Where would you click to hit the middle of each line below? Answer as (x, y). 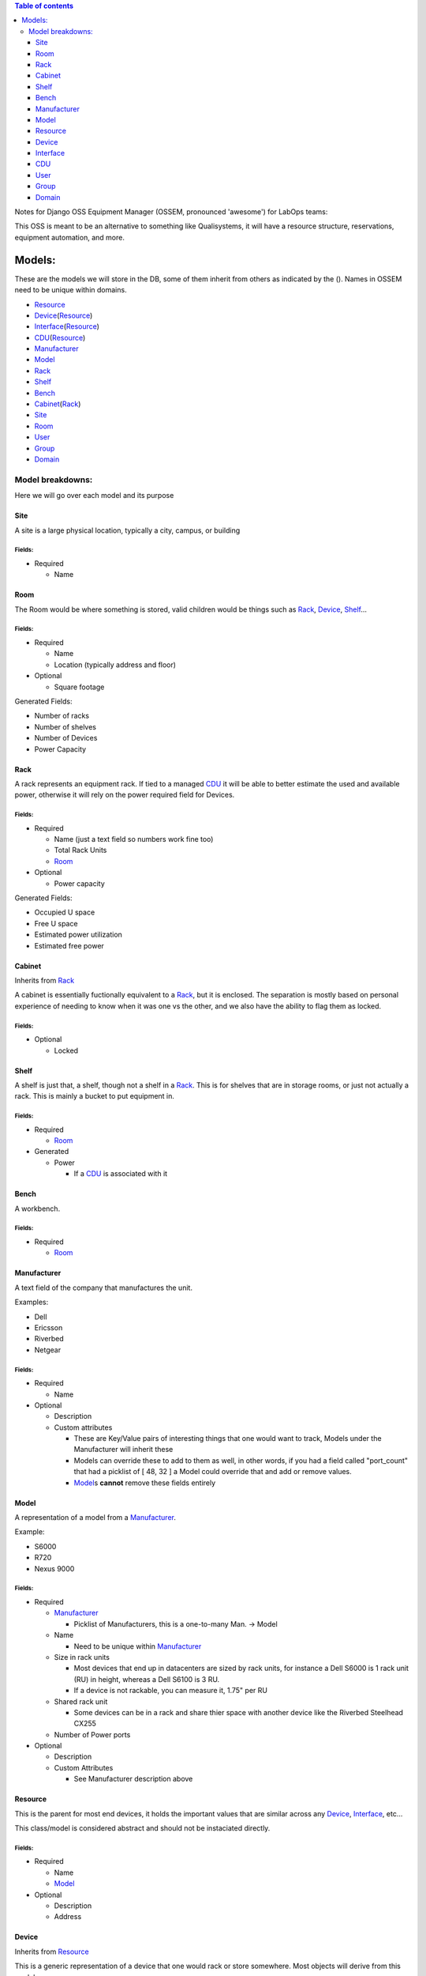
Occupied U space (65, 912)
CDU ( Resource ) (60, 338)
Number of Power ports (92, 1734)
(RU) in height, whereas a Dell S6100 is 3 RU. (147, 1679)
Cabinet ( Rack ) (58, 404)
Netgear (48, 1350)
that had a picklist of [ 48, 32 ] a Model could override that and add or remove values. (213, 1472)
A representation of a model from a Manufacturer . (95, 1518)
